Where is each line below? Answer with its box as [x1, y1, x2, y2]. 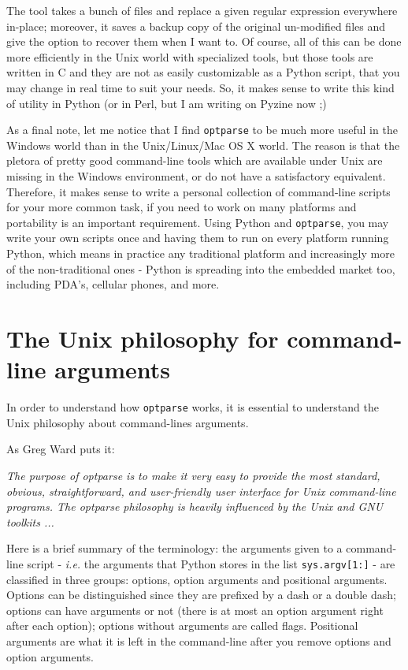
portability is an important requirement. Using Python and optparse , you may [6, 214, 389, 230]
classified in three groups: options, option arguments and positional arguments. [6, 571, 388, 587]
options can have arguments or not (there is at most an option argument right [6, 601, 384, 618]
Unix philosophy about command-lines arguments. [6, 414, 249, 430]
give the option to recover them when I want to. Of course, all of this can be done [6, 33, 402, 50]
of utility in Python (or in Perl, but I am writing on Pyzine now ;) [6, 95, 327, 111]
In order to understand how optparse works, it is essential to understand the [6, 399, 379, 415]
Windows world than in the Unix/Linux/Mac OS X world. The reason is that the [6, 136, 400, 153]
